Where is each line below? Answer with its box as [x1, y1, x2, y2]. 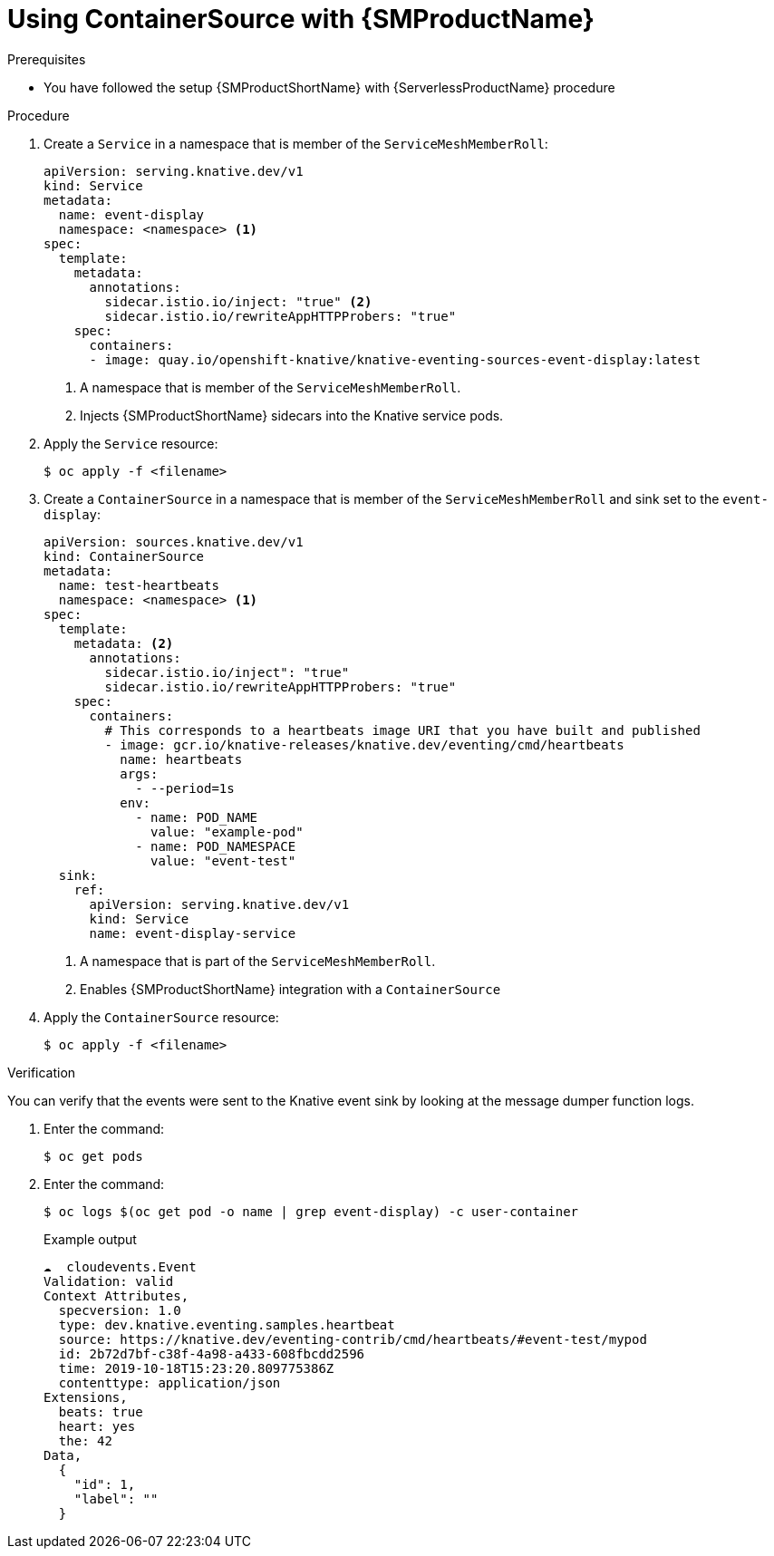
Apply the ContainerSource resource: [44, 1009, 279, 1025]
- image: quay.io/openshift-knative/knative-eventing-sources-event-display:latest [89, 352, 701, 367]
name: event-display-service [89, 925, 296, 941]
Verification [7, 1064, 76, 1080]
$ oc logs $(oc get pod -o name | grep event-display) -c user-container [44, 1203, 579, 1219]
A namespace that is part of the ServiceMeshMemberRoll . [80, 952, 436, 969]
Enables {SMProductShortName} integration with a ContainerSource [80, 981, 501, 997]
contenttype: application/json [58, 1375, 281, 1390]
